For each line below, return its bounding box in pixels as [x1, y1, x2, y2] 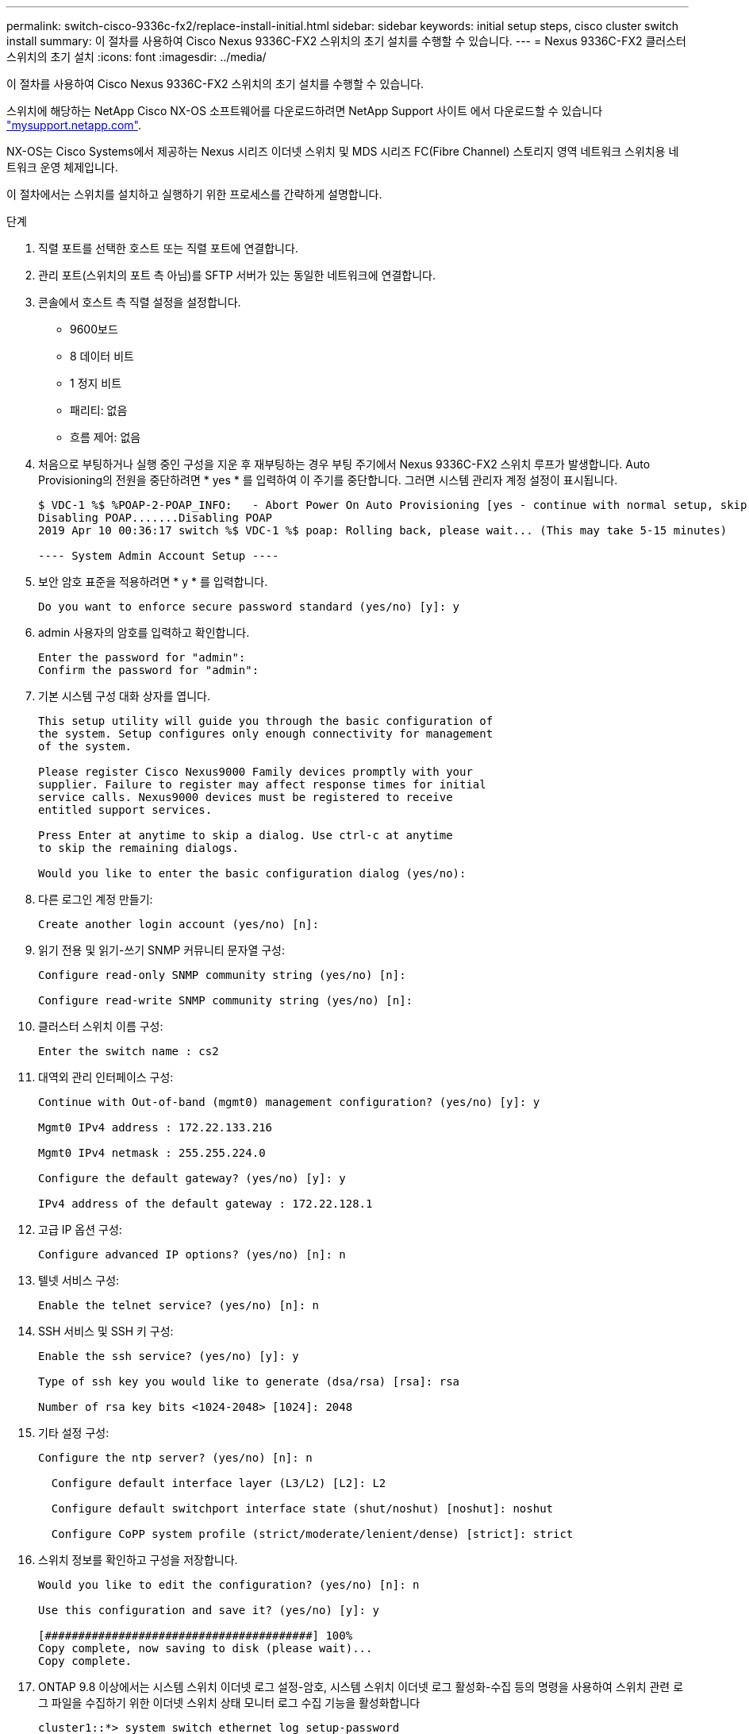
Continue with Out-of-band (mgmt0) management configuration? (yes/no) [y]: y [38, 1096, 540, 1108]
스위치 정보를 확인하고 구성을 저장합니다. [38, 1553, 238, 1566]
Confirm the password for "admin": [38, 664, 259, 676]
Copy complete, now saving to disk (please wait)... [38, 1642, 373, 1655]
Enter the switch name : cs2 [38, 1045, 219, 1058]
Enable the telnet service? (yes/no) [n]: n [38, 1299, 320, 1312]
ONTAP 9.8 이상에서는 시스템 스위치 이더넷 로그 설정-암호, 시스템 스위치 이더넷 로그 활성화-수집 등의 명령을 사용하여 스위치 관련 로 [38, 1680, 684, 1694]
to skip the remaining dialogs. [38, 842, 239, 854]
